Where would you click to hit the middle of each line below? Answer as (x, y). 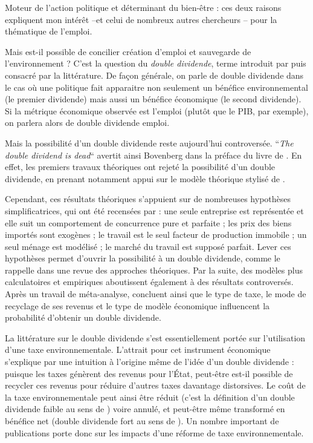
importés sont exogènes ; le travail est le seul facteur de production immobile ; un (156, 235)
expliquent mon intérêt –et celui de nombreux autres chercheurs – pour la (141, 19)
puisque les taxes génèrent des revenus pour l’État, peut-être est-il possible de (149, 373)
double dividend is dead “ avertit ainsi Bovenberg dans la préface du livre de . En (153, 155)
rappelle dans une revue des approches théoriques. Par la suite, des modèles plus (154, 270)
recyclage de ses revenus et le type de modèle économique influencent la (137, 305)
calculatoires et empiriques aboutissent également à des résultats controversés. (149, 282)
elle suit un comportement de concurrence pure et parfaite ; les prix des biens (148, 222)
